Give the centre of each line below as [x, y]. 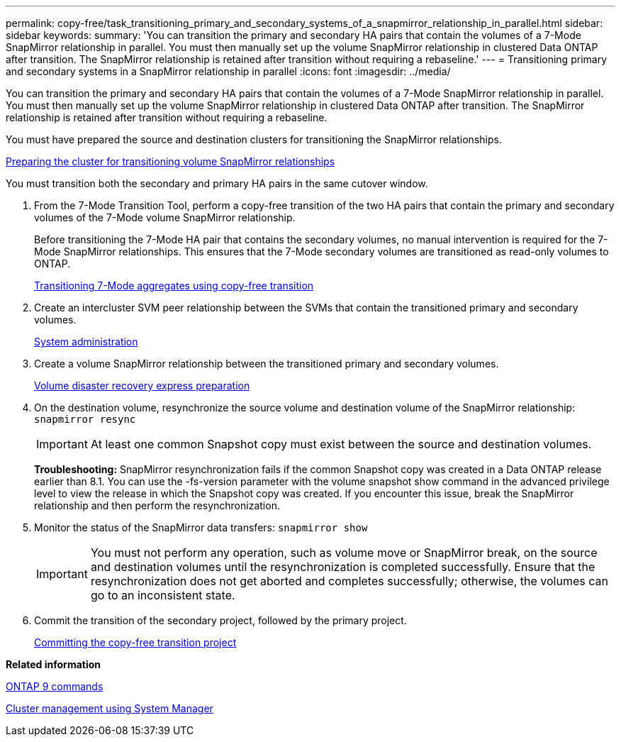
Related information [54, 664]
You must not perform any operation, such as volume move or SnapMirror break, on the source [344, 553]
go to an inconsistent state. [163, 595]
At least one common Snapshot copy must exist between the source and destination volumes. [341, 444]
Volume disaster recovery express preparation [142, 386]
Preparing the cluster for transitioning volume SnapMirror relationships [170, 161]
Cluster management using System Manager [110, 708]
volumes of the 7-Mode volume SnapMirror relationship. [165, 217]
